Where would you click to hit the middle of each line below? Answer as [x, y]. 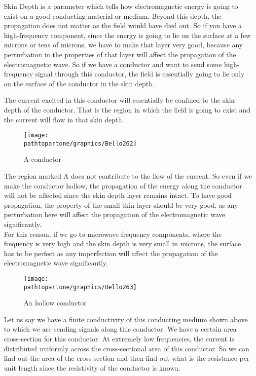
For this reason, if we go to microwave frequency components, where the [113, 234]
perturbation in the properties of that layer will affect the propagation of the [120, 54]
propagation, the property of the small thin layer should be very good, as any [121, 205]
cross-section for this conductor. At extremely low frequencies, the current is [119, 339]
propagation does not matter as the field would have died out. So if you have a [123, 25]
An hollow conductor [55, 303]
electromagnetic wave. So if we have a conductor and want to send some [113, 64]
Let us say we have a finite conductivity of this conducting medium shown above [126, 319]
